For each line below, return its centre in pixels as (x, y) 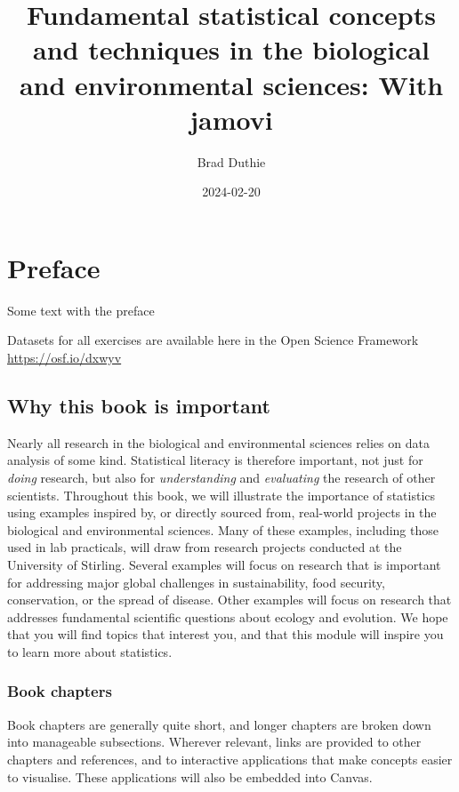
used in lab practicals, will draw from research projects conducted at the (205, 547)
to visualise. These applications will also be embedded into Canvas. (190, 776)
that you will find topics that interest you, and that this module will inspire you (225, 634)
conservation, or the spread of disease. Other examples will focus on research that (229, 600)
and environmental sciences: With (231, 84)
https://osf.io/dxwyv (64, 357)
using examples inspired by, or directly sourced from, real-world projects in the (222, 512)
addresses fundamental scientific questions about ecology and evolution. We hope (228, 616)
